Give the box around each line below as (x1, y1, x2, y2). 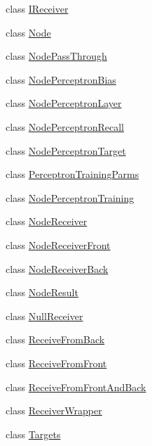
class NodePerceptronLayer (6, 96, 122, 110)
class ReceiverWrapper (6, 403, 102, 418)
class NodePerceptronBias (6, 72, 116, 87)
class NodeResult (6, 285, 78, 300)
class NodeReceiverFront (6, 237, 111, 252)
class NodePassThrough (6, 49, 107, 63)
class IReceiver (6, 1, 69, 15)
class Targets (6, 426, 61, 441)
